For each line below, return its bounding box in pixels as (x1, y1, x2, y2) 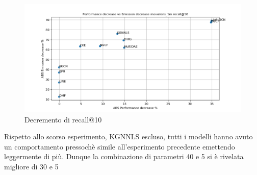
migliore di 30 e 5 (4, 161, 59, 171)
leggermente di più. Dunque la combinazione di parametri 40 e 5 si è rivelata (4, 151, 244, 162)
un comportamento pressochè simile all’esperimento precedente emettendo (4, 141, 235, 152)
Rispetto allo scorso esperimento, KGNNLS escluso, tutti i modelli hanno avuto (4, 131, 253, 142)
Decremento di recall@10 (24, 114, 102, 124)
